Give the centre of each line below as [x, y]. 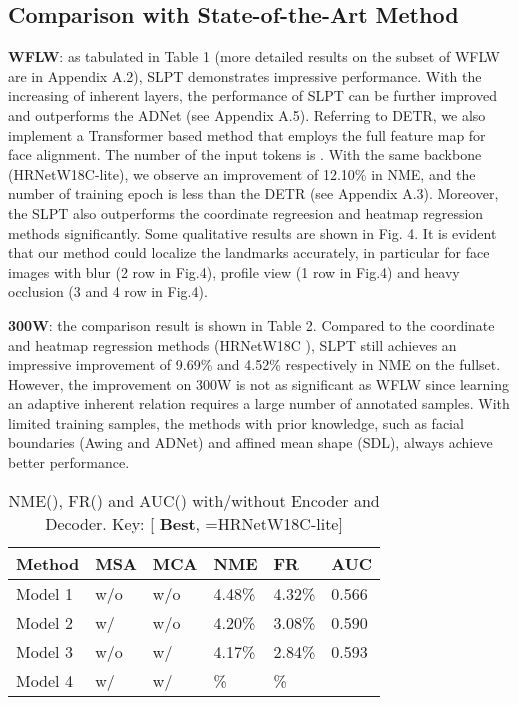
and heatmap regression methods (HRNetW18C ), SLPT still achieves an [232, 344]
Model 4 [44, 680]
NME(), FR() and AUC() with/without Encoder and [194, 500]
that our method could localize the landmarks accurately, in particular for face [249, 252]
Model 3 [44, 651]
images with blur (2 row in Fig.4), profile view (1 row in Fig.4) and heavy [234, 271]
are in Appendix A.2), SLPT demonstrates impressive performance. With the [245, 75]
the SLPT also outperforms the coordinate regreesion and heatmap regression [246, 212]
